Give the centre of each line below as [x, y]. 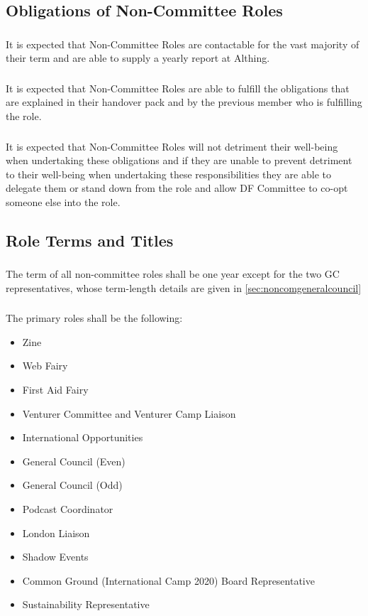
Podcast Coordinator [68, 509]
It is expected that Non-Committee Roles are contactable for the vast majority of [183, 44]
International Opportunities [83, 437]
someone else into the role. [63, 201]
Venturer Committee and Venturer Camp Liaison [129, 413]
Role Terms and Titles [90, 240]
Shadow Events [55, 557]
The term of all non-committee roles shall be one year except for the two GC [173, 274]
